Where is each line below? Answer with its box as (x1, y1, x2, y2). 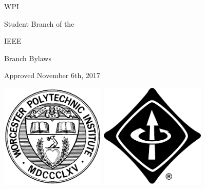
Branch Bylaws (4, 52, 51, 63)
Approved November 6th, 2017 (4, 70, 100, 81)
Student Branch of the (4, 18, 74, 29)
